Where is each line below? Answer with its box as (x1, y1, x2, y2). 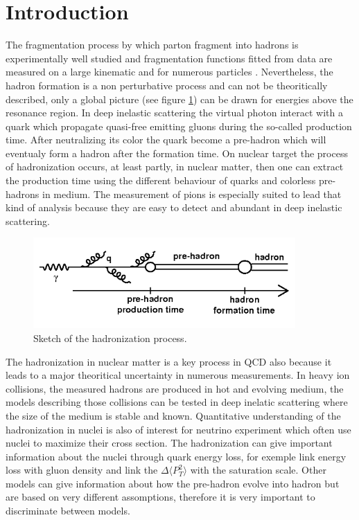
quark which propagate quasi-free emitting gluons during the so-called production (6, 118, 352, 133)
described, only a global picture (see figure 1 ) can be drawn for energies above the (6, 91, 353, 106)
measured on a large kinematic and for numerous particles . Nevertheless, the (6, 64, 333, 79)
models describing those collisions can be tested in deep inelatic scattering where (6, 395, 348, 409)
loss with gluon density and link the (6, 463, 158, 477)
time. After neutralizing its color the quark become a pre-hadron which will (6, 132, 326, 147)
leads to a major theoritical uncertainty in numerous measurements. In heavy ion (6, 368, 350, 382)
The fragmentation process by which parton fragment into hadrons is (6, 37, 299, 52)
